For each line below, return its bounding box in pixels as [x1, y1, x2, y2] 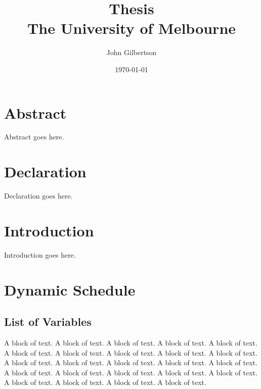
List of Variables [4, 314, 92, 329]
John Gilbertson [106, 47, 157, 58]
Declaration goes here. [4, 190, 73, 201]
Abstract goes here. [4, 131, 64, 142]
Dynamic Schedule [4, 279, 136, 300]
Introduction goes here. [4, 249, 76, 260]
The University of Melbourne [27, 18, 236, 38]
